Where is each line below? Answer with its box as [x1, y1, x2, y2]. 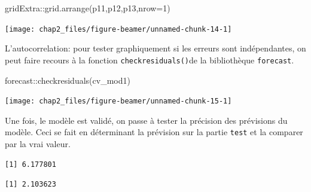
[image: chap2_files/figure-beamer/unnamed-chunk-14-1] [5, 25, 232, 33]
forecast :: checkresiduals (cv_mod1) [5, 74, 130, 86]
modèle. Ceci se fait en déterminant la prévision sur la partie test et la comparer [5, 126, 303, 138]
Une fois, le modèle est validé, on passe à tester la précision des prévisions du [5, 114, 288, 126]
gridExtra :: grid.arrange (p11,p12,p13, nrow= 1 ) [5, 2, 170, 14]
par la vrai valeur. [5, 138, 71, 150]
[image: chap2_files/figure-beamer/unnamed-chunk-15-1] [5, 97, 232, 106]
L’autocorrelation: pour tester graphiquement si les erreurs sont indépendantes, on [5, 42, 306, 54]
